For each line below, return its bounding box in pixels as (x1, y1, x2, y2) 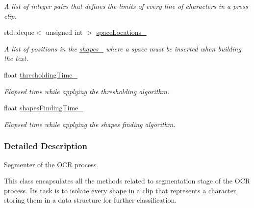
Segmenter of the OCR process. (4, 159, 99, 169)
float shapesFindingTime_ (4, 103, 83, 113)
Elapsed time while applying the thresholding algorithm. (4, 86, 170, 96)
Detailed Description (4, 140, 87, 152)
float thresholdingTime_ (4, 69, 77, 79)
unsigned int (46, 27, 83, 37)
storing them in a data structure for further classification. (4, 195, 177, 205)
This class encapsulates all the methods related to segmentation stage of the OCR (4, 176, 251, 186)
